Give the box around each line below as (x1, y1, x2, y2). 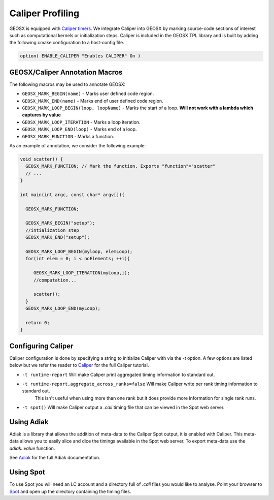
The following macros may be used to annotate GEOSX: (9, 81, 126, 87)
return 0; (25, 320, 50, 325)
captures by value (22, 112, 61, 118)
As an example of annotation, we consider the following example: (9, 142, 146, 148)
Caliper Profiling (9, 8, 80, 19)
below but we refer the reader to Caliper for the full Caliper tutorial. (9, 362, 149, 368)
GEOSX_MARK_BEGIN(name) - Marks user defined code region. (22, 90, 154, 97)
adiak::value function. (9, 445, 55, 451)
